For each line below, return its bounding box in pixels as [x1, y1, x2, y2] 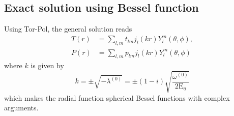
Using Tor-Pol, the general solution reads [4, 23, 132, 34]
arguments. [4, 102, 39, 113]
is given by [31, 60, 64, 71]
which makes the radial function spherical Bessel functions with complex [4, 92, 230, 103]
